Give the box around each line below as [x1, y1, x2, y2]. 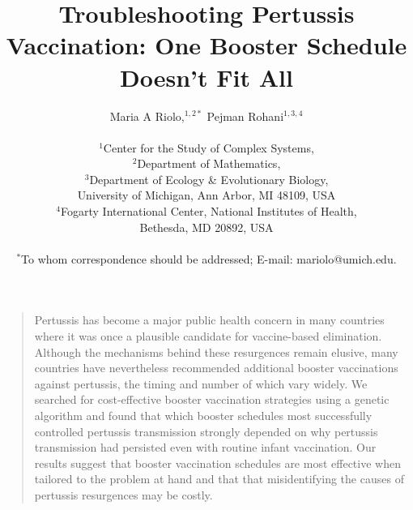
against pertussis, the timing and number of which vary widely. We [34, 375, 368, 392]
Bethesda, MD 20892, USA [139, 218, 274, 235]
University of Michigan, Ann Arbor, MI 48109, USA [77, 186, 336, 204]
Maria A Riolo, [109, 107, 185, 124]
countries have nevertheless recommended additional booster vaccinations [34, 359, 398, 376]
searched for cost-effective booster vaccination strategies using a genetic [34, 391, 390, 408]
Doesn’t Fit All [120, 60, 293, 93]
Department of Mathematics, [137, 155, 281, 172]
